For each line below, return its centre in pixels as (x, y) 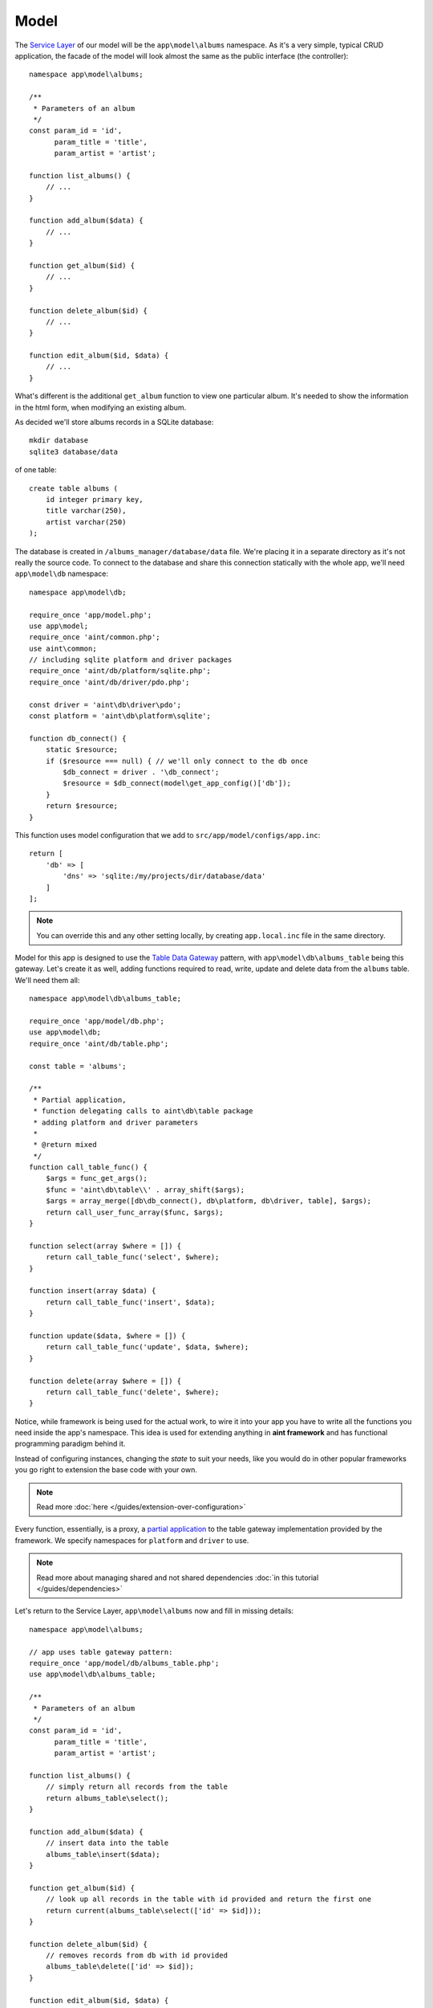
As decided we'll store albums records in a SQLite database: (114, 422)
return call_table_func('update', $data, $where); (147, 1347)
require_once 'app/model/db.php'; (97, 1021)
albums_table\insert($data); (103, 1854)
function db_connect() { (78, 738)
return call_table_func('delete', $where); (132, 1392)
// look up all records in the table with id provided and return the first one (208, 1899)
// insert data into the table (107, 1843)
